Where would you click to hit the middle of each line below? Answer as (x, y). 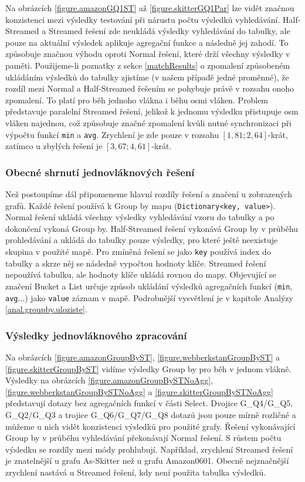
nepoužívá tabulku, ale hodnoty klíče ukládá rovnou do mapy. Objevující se (141, 274)
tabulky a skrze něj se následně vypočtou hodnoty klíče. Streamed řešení (136, 263)
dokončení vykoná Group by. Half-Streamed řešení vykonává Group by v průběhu (152, 228)
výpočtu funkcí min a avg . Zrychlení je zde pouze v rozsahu (112, 134)
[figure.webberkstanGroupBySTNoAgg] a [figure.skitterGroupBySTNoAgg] (139, 391)
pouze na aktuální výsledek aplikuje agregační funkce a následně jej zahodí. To (147, 42)
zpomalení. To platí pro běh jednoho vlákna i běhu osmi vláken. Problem (137, 100)
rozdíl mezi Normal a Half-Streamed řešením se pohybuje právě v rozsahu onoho (150, 88)
